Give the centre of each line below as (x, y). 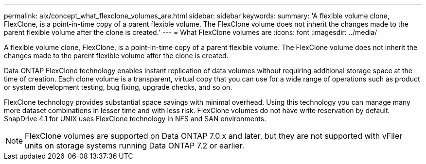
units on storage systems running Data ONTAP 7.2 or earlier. (135, 146)
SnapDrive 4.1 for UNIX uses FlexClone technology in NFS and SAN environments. (135, 119)
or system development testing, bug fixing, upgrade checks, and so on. (118, 87)
